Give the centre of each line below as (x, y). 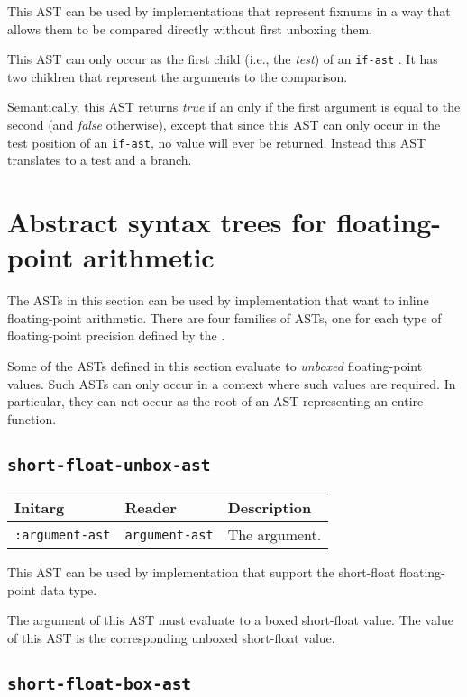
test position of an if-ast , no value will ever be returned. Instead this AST (217, 142)
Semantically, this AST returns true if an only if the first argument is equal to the (234, 107)
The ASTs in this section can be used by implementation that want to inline (218, 300)
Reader (151, 508)
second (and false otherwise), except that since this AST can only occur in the (224, 125)
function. (32, 418)
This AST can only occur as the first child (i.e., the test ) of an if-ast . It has (223, 59)
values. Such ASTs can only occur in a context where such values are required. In (232, 383)
